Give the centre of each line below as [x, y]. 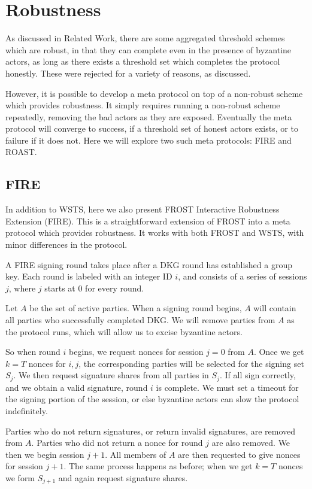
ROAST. [21, 152]
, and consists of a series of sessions [243, 276]
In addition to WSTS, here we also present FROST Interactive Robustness [143, 209]
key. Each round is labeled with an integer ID [89, 276]
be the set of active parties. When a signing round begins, [136, 308]
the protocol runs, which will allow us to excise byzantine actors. [124, 331]
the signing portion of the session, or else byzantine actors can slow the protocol [152, 399]
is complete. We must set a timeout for [227, 387]
